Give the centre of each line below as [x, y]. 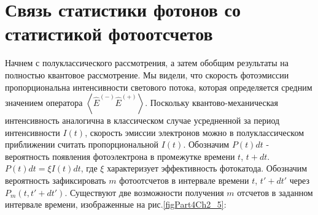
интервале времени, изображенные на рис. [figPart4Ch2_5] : [116, 204]
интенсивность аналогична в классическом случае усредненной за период [142, 120]
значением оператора [44, 103]
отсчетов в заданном [275, 192]
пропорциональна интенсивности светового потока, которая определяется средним [159, 87]
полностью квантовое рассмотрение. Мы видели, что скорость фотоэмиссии [147, 74]
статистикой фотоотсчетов [109, 33]
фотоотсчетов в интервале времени [184, 180]
